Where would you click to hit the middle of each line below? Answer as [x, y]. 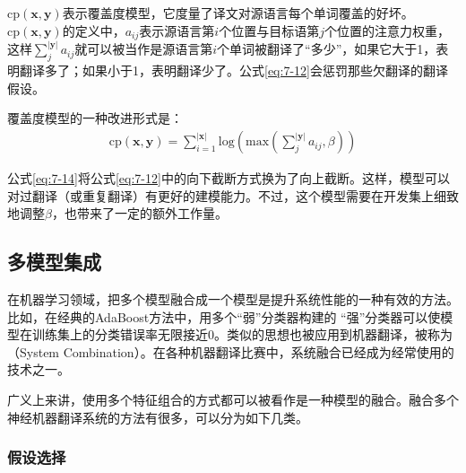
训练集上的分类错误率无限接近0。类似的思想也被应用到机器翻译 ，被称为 [242, 334]
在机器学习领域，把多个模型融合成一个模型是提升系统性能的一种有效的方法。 [233, 299]
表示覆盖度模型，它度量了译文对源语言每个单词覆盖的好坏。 [238, 13]
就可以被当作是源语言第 [144, 49]
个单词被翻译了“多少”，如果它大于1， [327, 49]
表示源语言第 [177, 30]
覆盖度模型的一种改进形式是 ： [95, 118]
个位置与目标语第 [269, 30]
